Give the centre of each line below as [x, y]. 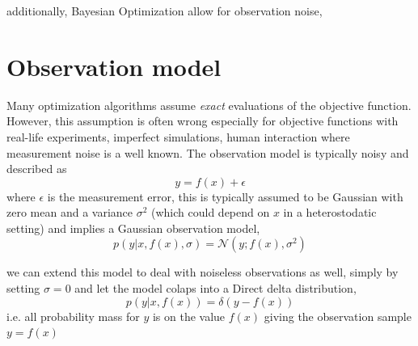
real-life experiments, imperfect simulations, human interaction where [178, 136]
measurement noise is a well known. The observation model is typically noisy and [208, 152]
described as [37, 169]
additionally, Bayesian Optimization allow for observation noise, [165, 11]
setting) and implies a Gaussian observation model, [133, 228]
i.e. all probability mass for [73, 316]
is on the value [189, 316]
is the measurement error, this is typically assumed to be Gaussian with [225, 196]
